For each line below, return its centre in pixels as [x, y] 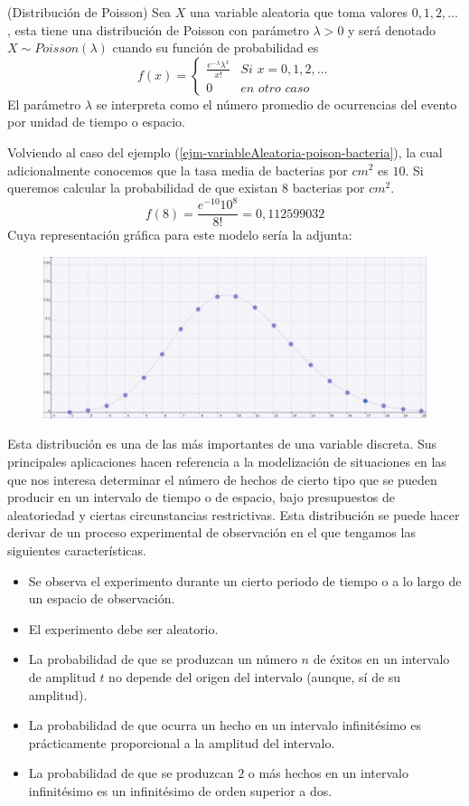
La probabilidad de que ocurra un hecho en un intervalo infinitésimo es [225, 725]
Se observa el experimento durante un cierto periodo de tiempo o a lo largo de [245, 580]
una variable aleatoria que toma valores [299, 12]
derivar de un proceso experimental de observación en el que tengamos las [211, 532]
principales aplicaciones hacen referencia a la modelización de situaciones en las [227, 461]
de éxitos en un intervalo [381, 659]
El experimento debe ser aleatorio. [123, 628]
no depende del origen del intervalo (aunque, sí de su [255, 676]
